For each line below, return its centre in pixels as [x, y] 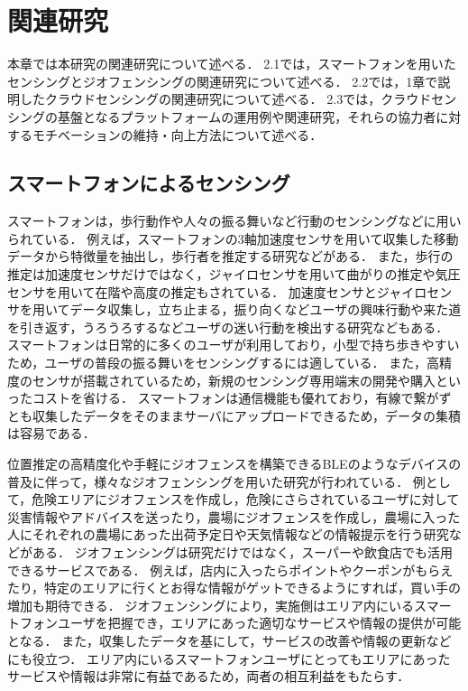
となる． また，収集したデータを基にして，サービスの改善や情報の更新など [229, 640]
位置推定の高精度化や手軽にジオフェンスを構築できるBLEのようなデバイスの [234, 464]
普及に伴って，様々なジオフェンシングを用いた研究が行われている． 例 [216, 481]
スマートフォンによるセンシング [149, 183]
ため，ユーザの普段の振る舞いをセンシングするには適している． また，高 [223, 363]
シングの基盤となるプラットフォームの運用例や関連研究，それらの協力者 [222, 116]
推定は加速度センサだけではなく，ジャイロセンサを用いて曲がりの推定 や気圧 [234, 274]
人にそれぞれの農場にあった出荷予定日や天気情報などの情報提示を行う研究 [228, 534]
